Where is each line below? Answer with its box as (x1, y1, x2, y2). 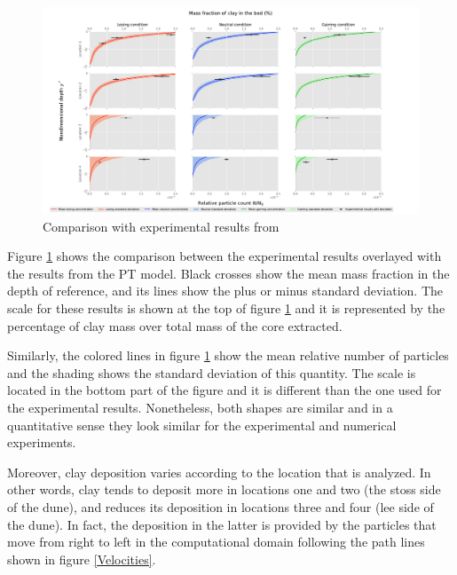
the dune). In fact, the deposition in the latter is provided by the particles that (7, 515, 437, 533)
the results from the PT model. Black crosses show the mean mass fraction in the (7, 264, 450, 282)
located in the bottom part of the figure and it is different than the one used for (7, 381, 442, 399)
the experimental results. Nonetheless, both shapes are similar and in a (7, 398, 393, 417)
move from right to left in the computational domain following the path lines (7, 532, 425, 551)
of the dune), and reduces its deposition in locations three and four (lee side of (7, 498, 434, 516)
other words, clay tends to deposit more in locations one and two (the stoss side (7, 480, 441, 499)
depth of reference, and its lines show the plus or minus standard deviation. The (7, 281, 444, 300)
